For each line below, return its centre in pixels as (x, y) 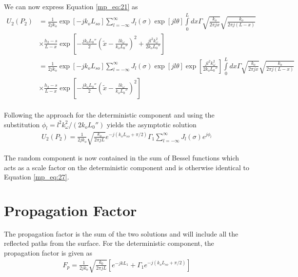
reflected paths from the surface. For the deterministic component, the (109, 243)
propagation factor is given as (48, 253)
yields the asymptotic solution (152, 124)
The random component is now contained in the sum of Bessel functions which (122, 157)
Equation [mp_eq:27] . (37, 177)
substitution (22, 124)
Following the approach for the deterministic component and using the (109, 115)
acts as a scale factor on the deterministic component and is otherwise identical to (127, 167)
